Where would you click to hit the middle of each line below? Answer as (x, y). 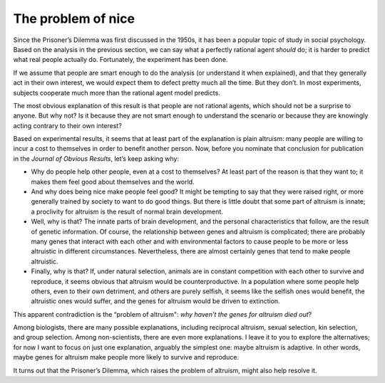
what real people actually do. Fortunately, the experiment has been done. (120, 60)
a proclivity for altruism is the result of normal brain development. (127, 211)
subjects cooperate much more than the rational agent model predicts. (117, 93)
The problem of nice (74, 19)
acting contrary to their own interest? (68, 125)
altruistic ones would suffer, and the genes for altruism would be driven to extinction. (156, 301)
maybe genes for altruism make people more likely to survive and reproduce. (126, 357)
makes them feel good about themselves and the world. (113, 182)
